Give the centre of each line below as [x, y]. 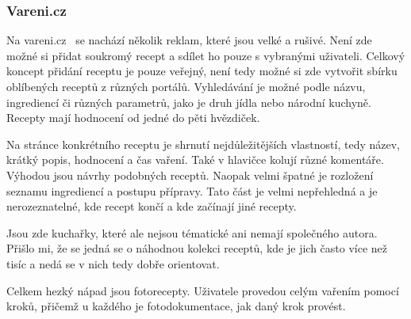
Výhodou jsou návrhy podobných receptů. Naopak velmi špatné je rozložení [190, 175]
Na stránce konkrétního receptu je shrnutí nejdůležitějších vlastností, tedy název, [204, 144]
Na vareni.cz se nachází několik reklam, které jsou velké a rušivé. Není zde [189, 40]
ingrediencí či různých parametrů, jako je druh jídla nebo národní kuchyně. [189, 102]
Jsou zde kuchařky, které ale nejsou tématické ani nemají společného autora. [192, 232]
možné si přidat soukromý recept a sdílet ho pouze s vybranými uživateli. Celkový [206, 55]
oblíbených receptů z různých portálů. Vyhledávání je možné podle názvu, [186, 86]
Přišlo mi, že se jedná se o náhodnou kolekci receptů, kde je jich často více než [197, 248]
